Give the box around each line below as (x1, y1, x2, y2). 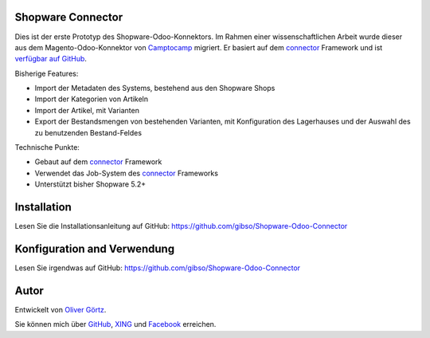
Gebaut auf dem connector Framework (34, 157, 162, 167)
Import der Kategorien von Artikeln (34, 94, 149, 104)
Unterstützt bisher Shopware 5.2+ (34, 179, 147, 189)
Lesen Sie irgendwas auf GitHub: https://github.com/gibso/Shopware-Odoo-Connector (14, 263, 301, 273)
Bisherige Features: (14, 69, 79, 78)
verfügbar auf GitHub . (14, 54, 88, 64)
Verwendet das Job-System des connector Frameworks (34, 168, 219, 178)
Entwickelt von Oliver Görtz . (14, 305, 107, 314)
